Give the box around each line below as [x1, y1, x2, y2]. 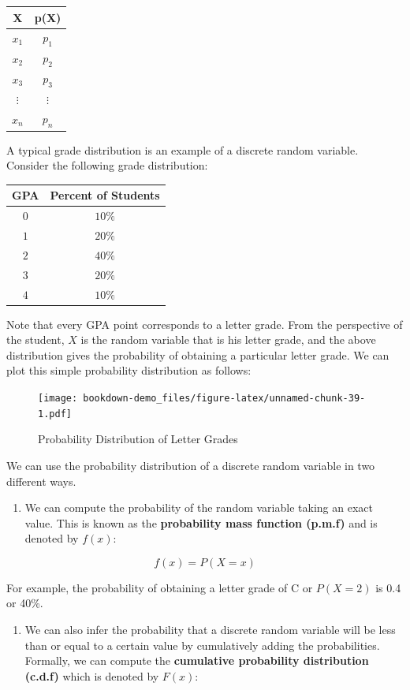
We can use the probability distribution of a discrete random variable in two [6, 457, 375, 473]
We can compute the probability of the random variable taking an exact [24, 499, 373, 516]
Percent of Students [50, 187, 160, 203]
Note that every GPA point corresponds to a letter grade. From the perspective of [6, 315, 403, 332]
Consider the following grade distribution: [6, 157, 208, 173]
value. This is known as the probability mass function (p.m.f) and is [24, 514, 378, 531]
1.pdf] [38, 408, 72, 420]
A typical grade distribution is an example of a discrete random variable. [6, 141, 359, 158]
